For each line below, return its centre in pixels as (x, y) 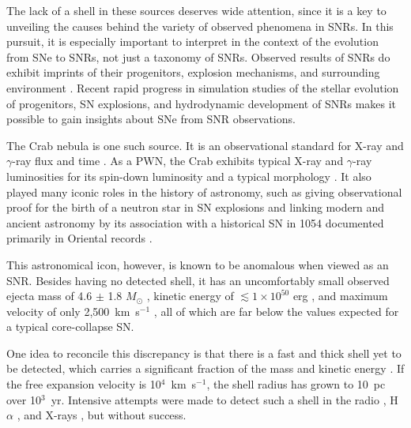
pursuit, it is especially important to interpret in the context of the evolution (192, 41)
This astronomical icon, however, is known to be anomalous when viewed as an (198, 264)
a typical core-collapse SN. (70, 327)
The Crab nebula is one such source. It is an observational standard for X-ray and (205, 145)
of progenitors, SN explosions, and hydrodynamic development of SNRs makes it (202, 103)
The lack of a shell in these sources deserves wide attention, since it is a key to (196, 10)
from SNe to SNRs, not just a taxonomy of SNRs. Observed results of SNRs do (198, 56)
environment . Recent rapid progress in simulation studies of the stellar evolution (203, 87)
